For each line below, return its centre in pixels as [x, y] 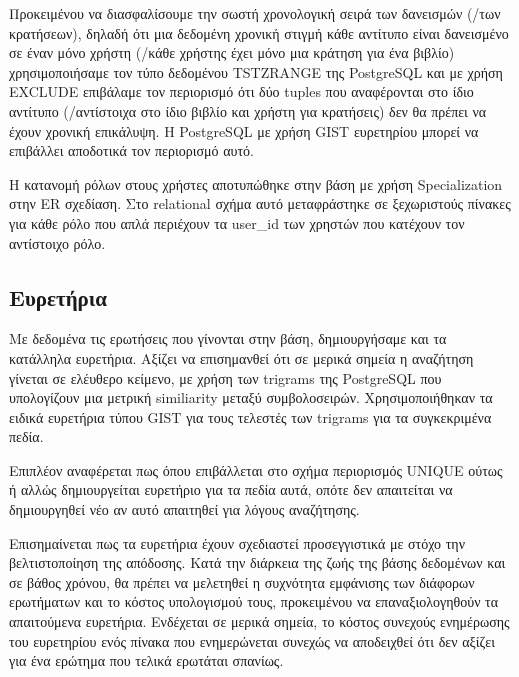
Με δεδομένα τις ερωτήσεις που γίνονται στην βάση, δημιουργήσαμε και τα [228, 338]
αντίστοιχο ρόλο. [57, 242]
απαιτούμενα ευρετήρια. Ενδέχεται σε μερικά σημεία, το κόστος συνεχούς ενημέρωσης [259, 621]
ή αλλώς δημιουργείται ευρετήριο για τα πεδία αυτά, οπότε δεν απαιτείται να [231, 489]
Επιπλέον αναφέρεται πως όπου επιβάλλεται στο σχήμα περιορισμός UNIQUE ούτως [256, 469]
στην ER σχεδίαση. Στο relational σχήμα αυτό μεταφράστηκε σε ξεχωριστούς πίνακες [260, 203]
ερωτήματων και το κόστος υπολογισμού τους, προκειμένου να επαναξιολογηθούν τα [254, 601]
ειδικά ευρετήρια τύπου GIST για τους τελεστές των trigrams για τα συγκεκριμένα [250, 416]
